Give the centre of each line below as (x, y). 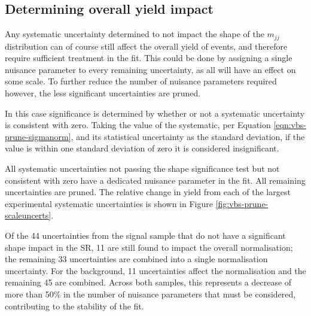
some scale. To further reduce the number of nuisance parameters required (141, 81)
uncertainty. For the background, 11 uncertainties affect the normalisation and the (155, 270)
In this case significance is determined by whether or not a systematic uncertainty (155, 113)
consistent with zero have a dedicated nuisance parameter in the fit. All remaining (155, 180)
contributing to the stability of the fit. (74, 306)
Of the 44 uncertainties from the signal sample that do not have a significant (145, 235)
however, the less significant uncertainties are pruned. (103, 93)
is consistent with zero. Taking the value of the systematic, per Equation (138, 125)
